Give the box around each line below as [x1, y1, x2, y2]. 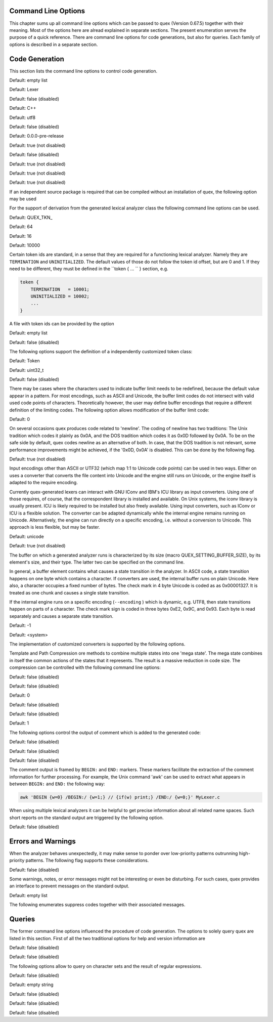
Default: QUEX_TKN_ [9, 214, 53, 220]
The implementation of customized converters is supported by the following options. [9, 641, 186, 647]
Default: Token [9, 358, 40, 364]
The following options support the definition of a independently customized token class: [9, 348, 193, 354]
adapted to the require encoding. [9, 480, 78, 486]
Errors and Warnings [9, 837, 76, 845]
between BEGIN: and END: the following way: [9, 781, 105, 787]
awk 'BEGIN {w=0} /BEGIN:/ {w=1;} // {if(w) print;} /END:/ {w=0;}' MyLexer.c [20, 794, 220, 800]
